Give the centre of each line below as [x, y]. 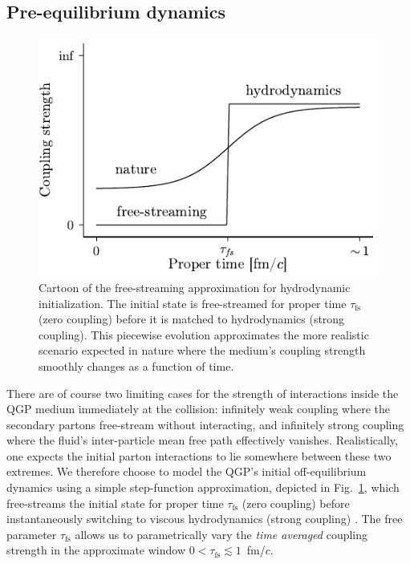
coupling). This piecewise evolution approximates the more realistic [204, 334]
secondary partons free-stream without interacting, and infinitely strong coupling [205, 424]
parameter [32, 534]
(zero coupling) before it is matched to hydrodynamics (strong [192, 319]
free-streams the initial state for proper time [115, 503]
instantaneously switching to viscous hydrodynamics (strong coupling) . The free [205, 519]
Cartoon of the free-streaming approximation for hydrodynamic [195, 287]
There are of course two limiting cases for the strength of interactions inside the [203, 393]
